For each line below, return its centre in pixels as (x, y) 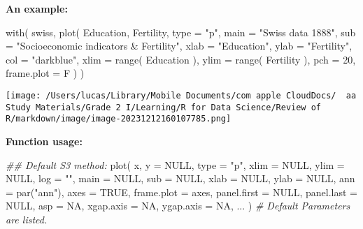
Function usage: (44, 141)
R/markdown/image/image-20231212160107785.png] (119, 119)
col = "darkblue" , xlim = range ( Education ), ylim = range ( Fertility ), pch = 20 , (181, 59)
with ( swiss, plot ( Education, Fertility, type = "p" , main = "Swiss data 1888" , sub (181, 32)
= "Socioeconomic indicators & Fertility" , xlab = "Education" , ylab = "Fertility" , (179, 46)
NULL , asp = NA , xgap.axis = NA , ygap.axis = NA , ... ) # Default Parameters (178, 206)
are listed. (27, 219)
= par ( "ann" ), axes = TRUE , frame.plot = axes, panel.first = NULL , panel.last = (181, 192)
